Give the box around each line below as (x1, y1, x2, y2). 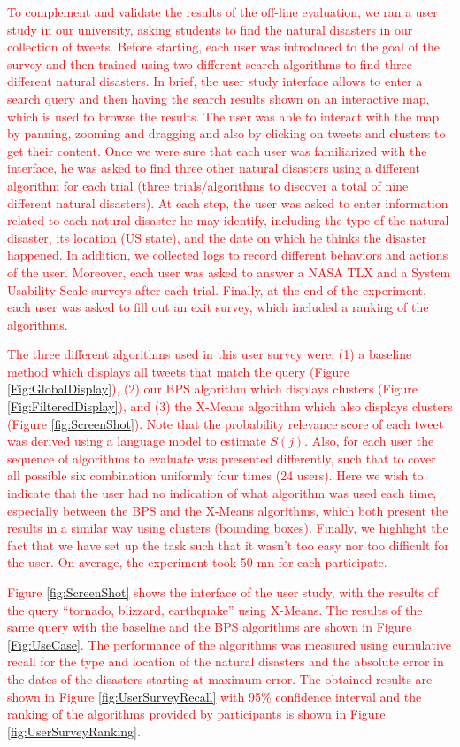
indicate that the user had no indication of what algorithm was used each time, (7, 484, 437, 502)
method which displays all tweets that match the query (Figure (7, 362, 350, 380)
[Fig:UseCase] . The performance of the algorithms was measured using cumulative (7, 634, 452, 653)
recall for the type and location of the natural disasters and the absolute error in (7, 652, 444, 671)
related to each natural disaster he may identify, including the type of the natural (7, 211, 449, 230)
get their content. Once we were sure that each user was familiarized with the (7, 141, 427, 160)
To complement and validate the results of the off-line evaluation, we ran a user (7, 3, 438, 20)
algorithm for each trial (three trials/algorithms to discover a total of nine (7, 175, 409, 194)
